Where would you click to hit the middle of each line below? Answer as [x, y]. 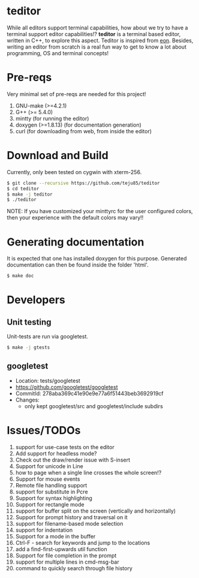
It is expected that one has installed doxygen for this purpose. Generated [97, 259]
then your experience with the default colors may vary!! [75, 218]
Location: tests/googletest [48, 381]
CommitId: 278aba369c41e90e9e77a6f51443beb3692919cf [89, 393]
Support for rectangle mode [50, 504]
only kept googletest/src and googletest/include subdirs [94, 406]
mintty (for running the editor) [52, 118]
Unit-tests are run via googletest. [48, 337]
